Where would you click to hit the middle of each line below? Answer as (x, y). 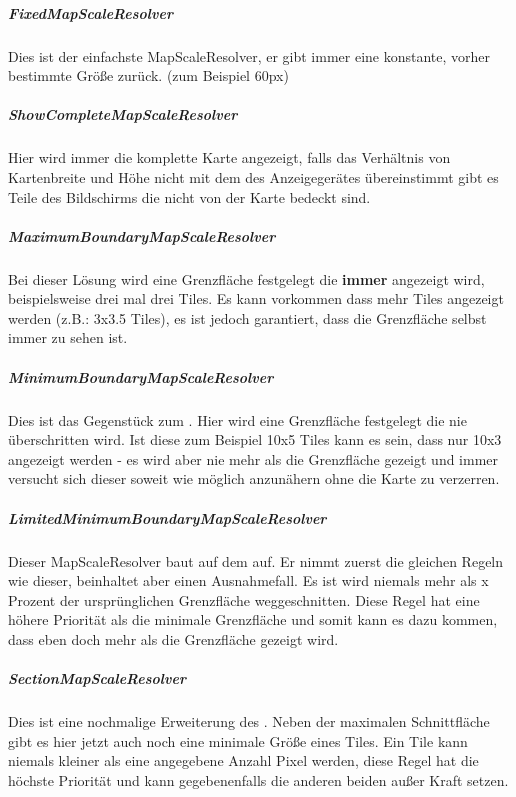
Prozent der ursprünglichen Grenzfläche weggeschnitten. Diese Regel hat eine (244, 599)
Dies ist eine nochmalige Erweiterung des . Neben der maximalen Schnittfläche (249, 721)
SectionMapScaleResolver (97, 678)
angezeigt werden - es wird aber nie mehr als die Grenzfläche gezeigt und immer (253, 458)
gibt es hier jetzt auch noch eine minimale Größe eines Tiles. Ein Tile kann (238, 740)
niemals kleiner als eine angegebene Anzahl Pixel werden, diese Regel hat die (243, 760)
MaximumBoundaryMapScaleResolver (142, 235)
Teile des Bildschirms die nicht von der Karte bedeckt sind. (189, 196)
